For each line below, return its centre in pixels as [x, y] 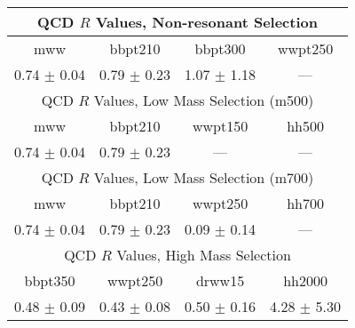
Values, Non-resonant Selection [206, 22]
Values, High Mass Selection [204, 255]
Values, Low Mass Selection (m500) [204, 100]
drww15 [220, 280]
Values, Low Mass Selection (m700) [204, 177]
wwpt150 [220, 126]
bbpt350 [50, 280]
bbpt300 [220, 48]
